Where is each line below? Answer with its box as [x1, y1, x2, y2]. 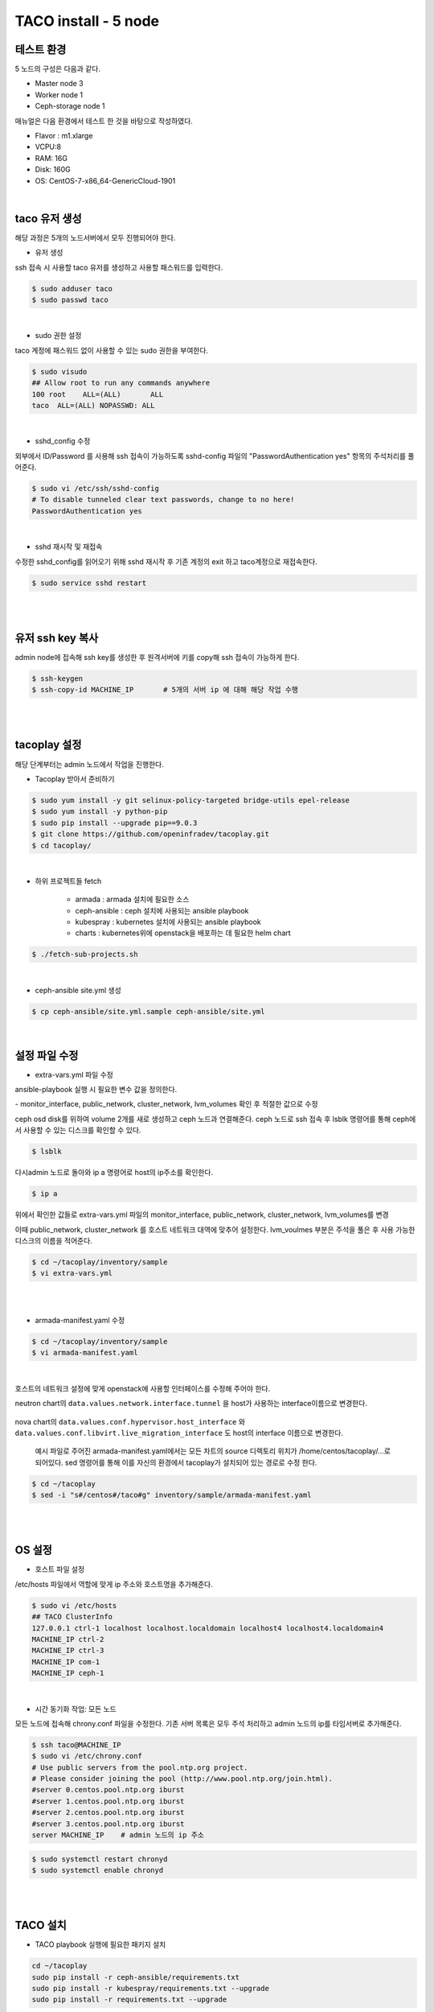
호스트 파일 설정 [35, 1565, 85, 1574]
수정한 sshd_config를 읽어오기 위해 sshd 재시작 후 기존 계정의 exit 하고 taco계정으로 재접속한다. [14, 556, 317, 567]
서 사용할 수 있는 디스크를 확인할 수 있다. [14, 1125, 141, 1135]
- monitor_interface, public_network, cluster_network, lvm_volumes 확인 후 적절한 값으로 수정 [14, 1099, 318, 1109]
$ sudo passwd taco [31, 295, 108, 305]
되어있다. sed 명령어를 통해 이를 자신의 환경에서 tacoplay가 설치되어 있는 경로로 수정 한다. [35, 1457, 317, 1467]
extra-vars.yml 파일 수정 [35, 1070, 114, 1079]
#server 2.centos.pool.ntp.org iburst [31, 1808, 185, 1817]
